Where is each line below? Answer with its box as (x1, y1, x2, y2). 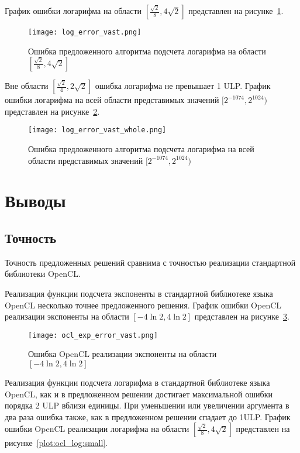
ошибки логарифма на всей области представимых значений (5, 94, 219, 106)
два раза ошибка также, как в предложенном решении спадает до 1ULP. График (5, 410, 291, 423)
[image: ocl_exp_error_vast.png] (28, 331, 158, 339)
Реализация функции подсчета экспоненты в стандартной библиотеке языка (5, 287, 273, 300)
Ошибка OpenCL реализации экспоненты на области (28, 348, 217, 360)
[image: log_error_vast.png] (28, 28, 142, 36)
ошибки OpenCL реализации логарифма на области (5, 423, 189, 435)
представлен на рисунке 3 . (194, 310, 289, 322)
